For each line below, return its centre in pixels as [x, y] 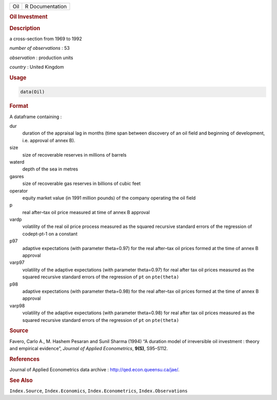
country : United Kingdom [37, 67]
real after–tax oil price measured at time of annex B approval [86, 212]
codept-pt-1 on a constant [50, 234]
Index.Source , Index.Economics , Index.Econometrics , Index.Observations [98, 391]
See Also [21, 380]
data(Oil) [33, 92]
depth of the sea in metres [50, 169]
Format [19, 106]
